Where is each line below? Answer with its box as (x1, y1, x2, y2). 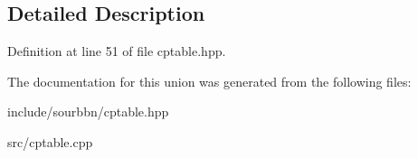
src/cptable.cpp (7, 132, 93, 151)
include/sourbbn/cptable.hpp (7, 102, 169, 121)
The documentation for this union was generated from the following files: (7, 71, 412, 90)
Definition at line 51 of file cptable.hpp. (7, 42, 226, 60)
